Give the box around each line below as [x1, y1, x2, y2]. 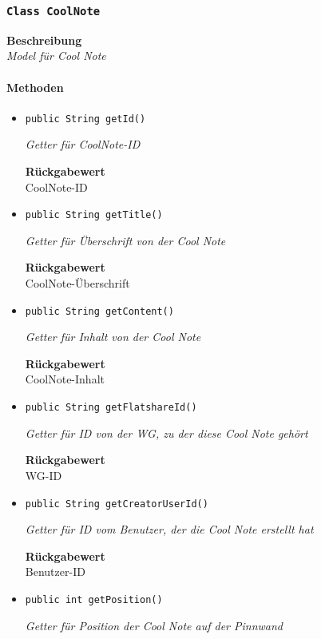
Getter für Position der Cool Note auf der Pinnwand [25, 617, 283, 633]
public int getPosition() [25, 593, 163, 605]
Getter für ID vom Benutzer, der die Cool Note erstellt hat [25, 521, 314, 538]
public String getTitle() [25, 209, 163, 221]
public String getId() [25, 113, 146, 125]
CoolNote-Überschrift [25, 275, 130, 292]
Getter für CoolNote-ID [25, 136, 141, 153]
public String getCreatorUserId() [25, 498, 208, 510]
